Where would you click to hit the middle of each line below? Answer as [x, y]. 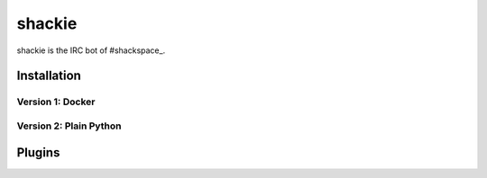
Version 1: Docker [56, 102]
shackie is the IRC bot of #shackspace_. [91, 50]
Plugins [38, 152]
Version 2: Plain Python [69, 126]
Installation [49, 76]
